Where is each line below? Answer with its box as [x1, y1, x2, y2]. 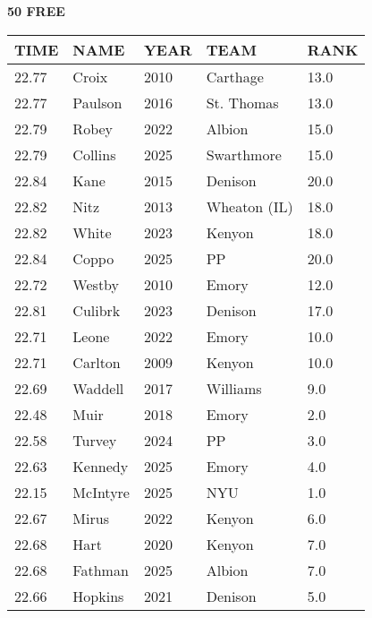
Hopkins [72, 585, 124, 606]
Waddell [72, 377, 124, 399]
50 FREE [7, 2, 65, 20]
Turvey [72, 429, 117, 451]
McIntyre [72, 481, 130, 502]
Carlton [72, 351, 121, 373]
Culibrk [72, 299, 121, 321]
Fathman [72, 559, 129, 580]
